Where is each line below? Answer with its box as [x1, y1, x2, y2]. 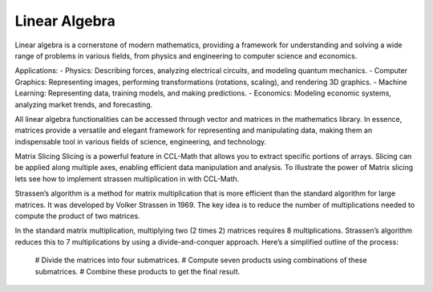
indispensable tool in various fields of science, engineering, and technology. [14, 136, 267, 146]
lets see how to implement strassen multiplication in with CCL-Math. [14, 173, 240, 184]
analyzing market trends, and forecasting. [14, 99, 153, 109]
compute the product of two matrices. [14, 211, 140, 221]
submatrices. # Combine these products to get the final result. [34, 266, 241, 276]
